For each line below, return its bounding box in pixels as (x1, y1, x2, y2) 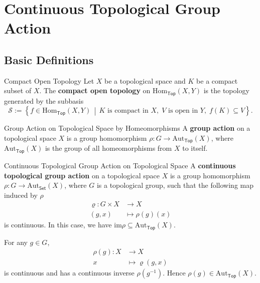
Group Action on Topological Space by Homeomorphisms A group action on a (4, 123, 250, 133)
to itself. (182, 143, 208, 153)
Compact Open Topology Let (4, 75, 94, 86)
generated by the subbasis (4, 95, 84, 106)
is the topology (203, 85, 249, 96)
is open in (168, 107, 198, 115)
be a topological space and (104, 75, 186, 86)
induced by (4, 189, 38, 200)
